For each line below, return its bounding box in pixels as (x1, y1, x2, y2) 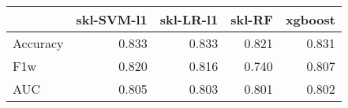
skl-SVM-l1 (76, 10, 148, 28)
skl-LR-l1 (159, 10, 219, 28)
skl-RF (230, 10, 273, 28)
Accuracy (13, 34, 64, 52)
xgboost (285, 10, 335, 28)
